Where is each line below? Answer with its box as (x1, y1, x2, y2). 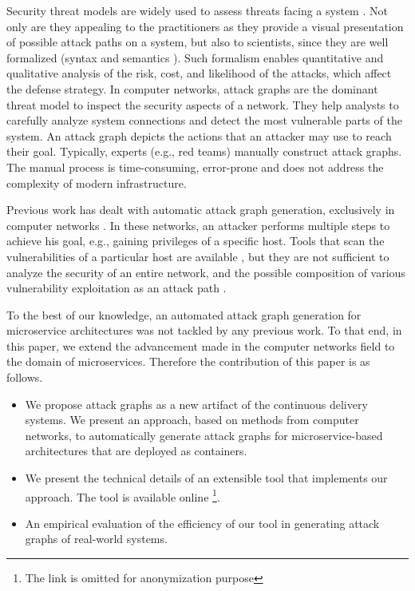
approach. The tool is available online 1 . (25, 486, 220, 505)
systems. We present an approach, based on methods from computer (25, 411, 359, 428)
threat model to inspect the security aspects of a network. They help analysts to (6, 96, 399, 113)
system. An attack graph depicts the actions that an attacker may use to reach (6, 127, 392, 144)
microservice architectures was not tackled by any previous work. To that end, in (6, 322, 402, 339)
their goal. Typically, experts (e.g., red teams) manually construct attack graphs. (6, 143, 402, 160)
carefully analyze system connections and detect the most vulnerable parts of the (6, 112, 402, 129)
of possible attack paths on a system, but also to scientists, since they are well (6, 34, 389, 50)
